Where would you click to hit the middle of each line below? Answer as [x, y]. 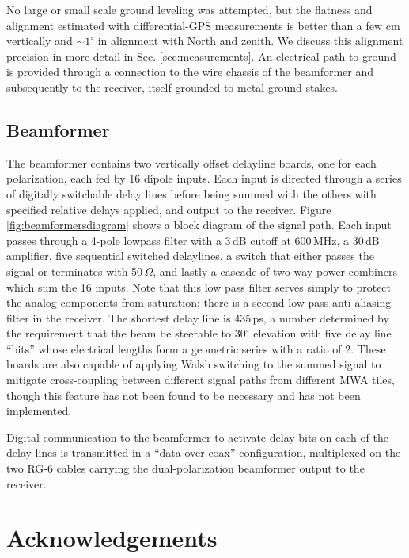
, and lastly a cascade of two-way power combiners [275, 271]
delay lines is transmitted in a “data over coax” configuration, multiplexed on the [204, 452]
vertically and [40, 41]
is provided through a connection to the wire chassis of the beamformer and [190, 72]
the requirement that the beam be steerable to [119, 333]
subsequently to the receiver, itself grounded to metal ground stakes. [172, 87]
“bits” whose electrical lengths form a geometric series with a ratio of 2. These [196, 348]
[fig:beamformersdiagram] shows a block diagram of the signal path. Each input [199, 225]
